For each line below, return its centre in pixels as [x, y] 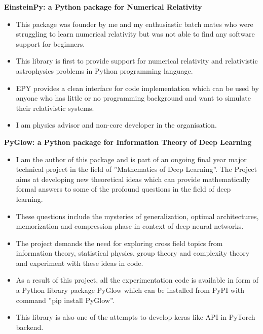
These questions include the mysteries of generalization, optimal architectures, [137, 216]
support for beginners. [50, 43]
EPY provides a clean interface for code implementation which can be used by [137, 88]
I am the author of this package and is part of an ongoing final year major [131, 159]
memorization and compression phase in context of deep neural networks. [130, 226]
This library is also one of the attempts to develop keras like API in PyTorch [136, 317]
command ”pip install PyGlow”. [65, 300]
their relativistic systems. [55, 108]
